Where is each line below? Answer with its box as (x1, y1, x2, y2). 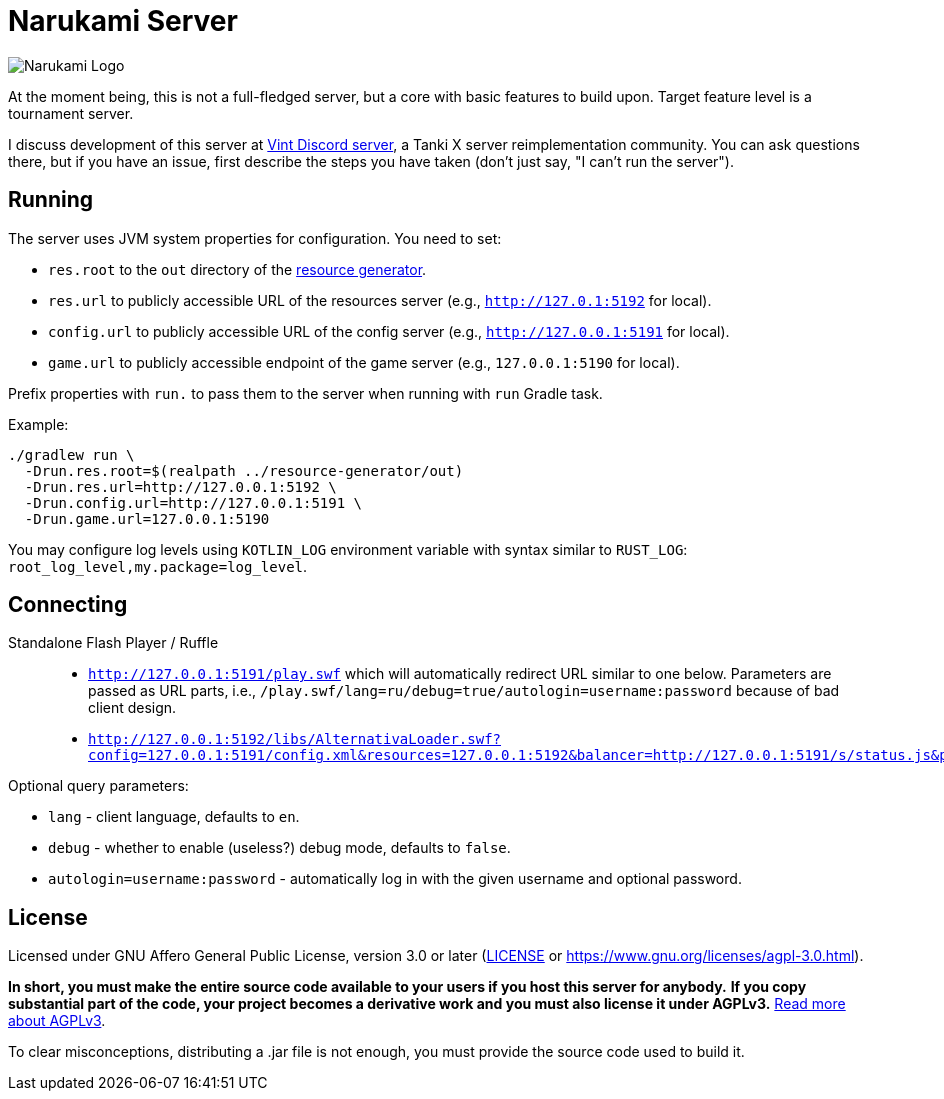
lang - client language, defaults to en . (48, 808, 300, 826)
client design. (88, 699, 177, 717)
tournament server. (8, 104, 134, 122)
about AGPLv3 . (8, 1012, 106, 1030)
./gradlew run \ (8, 446, 135, 463)
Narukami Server (8, 4, 238, 38)
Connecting (8, 592, 128, 618)
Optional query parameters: (8, 777, 189, 795)
